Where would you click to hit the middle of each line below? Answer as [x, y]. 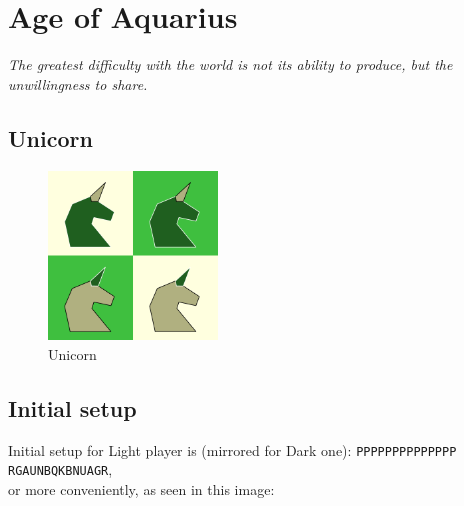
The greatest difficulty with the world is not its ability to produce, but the [230, 64]
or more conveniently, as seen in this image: [141, 488]
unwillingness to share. [78, 83]
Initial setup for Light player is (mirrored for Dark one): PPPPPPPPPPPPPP [232, 449]
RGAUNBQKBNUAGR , [60, 469]
